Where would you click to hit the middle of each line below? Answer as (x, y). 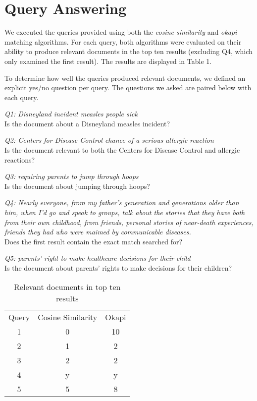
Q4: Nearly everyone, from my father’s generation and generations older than (122, 202)
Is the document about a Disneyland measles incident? (87, 123)
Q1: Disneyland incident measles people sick (71, 114)
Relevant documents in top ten (67, 286)
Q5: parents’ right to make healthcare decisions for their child (98, 258)
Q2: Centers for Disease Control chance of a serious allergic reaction (109, 140)
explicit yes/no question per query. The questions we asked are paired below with (128, 87)
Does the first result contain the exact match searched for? (94, 241)
